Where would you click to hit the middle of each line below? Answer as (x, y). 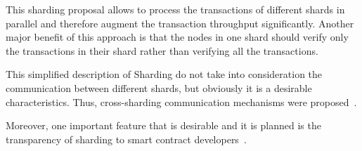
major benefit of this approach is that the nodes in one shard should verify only (177, 37)
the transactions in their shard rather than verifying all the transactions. (162, 50)
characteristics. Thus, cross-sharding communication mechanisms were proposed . (181, 101)
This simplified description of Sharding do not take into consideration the (164, 74)
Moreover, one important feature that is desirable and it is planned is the (163, 125)
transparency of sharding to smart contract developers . (126, 139)
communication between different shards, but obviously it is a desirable (159, 87)
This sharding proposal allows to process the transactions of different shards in (175, 9)
